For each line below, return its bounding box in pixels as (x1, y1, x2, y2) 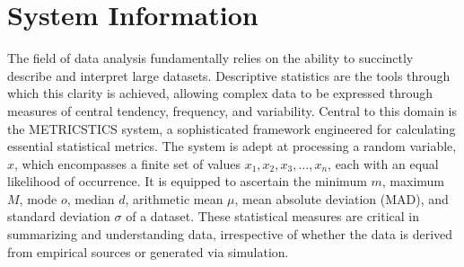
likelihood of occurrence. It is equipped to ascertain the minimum (7, 172, 367, 191)
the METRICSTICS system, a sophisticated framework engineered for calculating (7, 119, 456, 138)
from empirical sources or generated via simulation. (7, 242, 289, 261)
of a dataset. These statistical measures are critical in (126, 207, 420, 226)
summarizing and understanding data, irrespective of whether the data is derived (7, 225, 453, 244)
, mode (19, 189, 57, 208)
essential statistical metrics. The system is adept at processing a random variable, (7, 137, 457, 156)
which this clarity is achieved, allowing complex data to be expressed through (7, 84, 433, 102)
